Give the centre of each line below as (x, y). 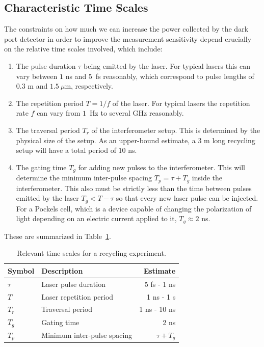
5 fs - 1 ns (160, 284)
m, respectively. (89, 86)
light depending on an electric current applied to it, (96, 218)
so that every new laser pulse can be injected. (187, 198)
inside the (207, 178)
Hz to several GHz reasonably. (137, 113)
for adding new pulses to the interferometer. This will (162, 167)
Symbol (21, 270)
